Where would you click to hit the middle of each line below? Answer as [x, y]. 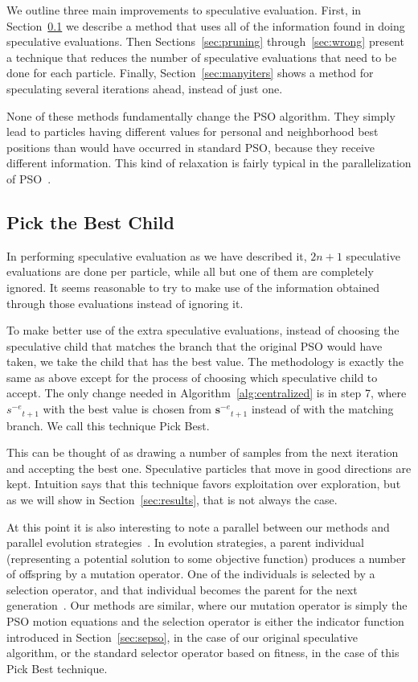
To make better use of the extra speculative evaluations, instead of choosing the [203, 330]
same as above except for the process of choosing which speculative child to [192, 377]
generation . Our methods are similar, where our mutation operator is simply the [207, 605]
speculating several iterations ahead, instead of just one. [145, 88]
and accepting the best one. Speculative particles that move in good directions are [209, 468]
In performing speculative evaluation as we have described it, [157, 255]
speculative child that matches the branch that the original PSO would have [195, 345]
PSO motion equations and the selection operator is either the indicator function [205, 621]
